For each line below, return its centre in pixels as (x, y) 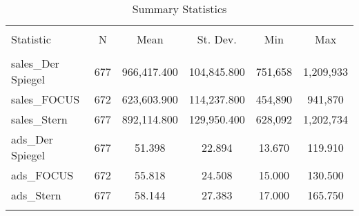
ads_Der (32, 139)
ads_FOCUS (42, 175)
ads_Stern (36, 195)
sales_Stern (39, 119)
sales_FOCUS (46, 99)
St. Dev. (217, 39)
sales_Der (35, 63)
